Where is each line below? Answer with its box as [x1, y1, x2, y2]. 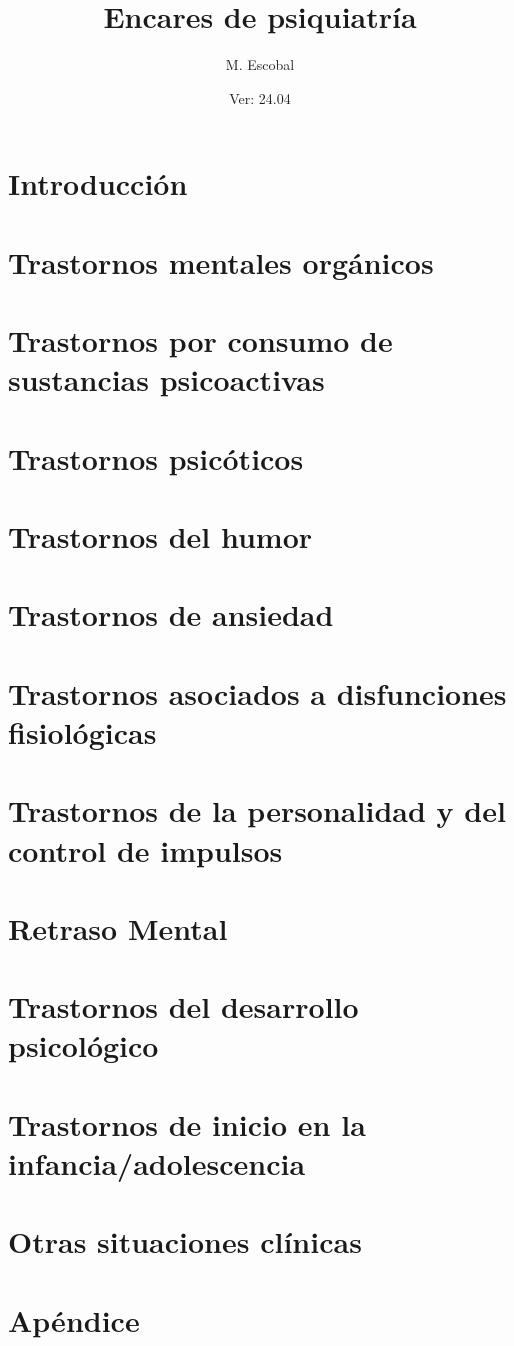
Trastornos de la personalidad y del [8, 790, 506, 831]
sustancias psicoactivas [8, 359, 325, 400]
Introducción [8, 163, 188, 204]
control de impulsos [8, 829, 283, 870]
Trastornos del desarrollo [8, 986, 359, 1027]
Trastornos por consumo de [8, 320, 393, 361]
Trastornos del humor [8, 516, 313, 556]
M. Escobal [225, 54, 295, 75]
